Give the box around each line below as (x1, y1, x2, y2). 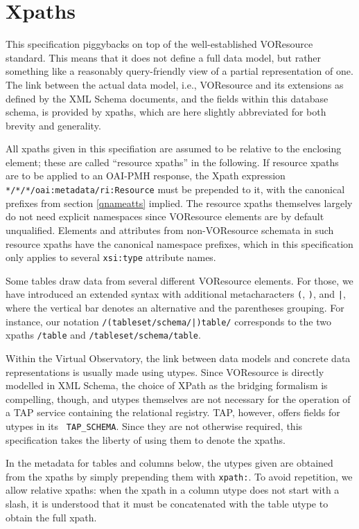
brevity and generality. (6, 118, 101, 132)
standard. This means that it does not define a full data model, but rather (6, 50, 322, 64)
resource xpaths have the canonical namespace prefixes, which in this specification (6, 236, 353, 251)
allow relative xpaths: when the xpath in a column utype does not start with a (6, 483, 340, 497)
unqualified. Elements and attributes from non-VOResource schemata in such (6, 222, 334, 237)
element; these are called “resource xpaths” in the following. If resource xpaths (6, 154, 339, 169)
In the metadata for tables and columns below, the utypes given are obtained (6, 456, 333, 470)
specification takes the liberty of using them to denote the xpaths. (6, 432, 286, 447)
